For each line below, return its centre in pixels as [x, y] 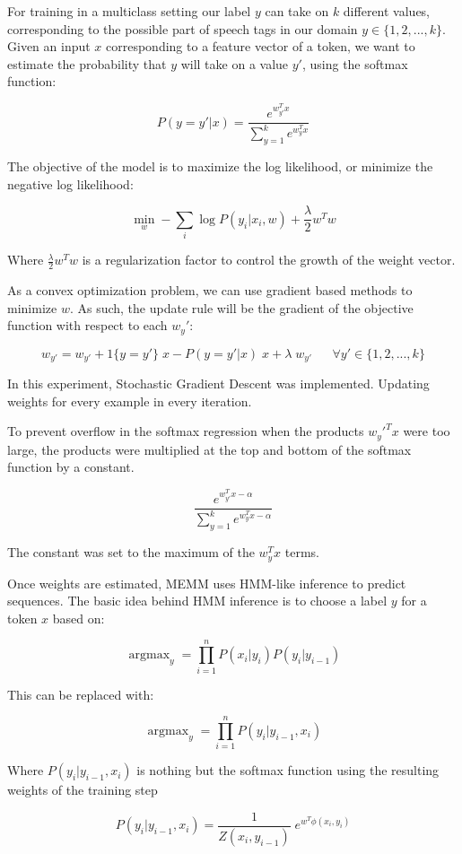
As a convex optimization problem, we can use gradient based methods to [210, 290]
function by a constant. [71, 467]
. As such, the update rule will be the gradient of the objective [241, 307]
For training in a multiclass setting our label [129, 11]
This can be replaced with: [81, 694]
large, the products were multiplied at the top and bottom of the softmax [209, 449]
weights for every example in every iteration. [130, 401]
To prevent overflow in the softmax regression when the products [186, 431]
